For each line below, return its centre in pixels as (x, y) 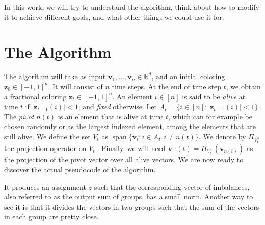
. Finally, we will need (131, 148)
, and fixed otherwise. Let (117, 106)
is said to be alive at (214, 96)
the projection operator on (45, 148)
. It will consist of (75, 86)
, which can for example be (210, 116)
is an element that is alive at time (111, 116)
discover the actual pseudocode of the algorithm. (80, 169)
